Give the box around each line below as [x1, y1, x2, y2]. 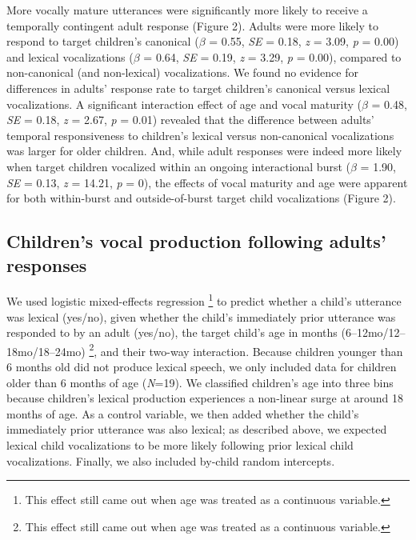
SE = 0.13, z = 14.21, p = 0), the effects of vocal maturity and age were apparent [6, 174, 408, 190]
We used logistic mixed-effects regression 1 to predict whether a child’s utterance [6, 290, 402, 309]
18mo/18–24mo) [6, 342, 86, 359]
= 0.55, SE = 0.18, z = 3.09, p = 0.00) [209, 33, 399, 50]
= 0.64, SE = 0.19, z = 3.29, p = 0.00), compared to [143, 48, 402, 65]
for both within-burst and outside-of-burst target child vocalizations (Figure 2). [6, 190, 396, 206]
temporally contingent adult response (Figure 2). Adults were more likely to [6, 17, 378, 34]
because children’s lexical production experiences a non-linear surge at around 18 [6, 390, 404, 406]
